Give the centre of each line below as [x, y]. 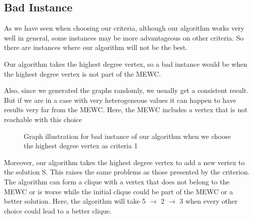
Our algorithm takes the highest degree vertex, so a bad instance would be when [126, 64]
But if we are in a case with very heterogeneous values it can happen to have [120, 100]
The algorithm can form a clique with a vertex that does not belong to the [117, 181]
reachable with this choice [43, 119]
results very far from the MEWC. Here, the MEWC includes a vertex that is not [126, 109]
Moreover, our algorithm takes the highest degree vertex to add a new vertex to [125, 162]
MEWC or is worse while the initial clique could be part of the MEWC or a [119, 191]
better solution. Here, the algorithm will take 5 [75, 201]
